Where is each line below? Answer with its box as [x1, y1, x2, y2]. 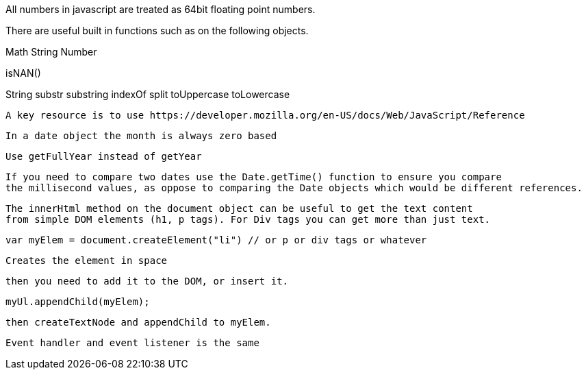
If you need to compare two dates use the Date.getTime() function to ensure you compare [5, 171, 502, 182]
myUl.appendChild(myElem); [5, 296, 150, 307]
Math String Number [5, 46, 97, 58]
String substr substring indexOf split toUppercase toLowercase [5, 88, 290, 100]
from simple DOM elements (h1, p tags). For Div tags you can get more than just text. [5, 214, 491, 225]
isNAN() [5, 67, 41, 79]
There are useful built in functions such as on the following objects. [5, 25, 309, 36]
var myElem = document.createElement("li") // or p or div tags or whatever [5, 234, 427, 245]
